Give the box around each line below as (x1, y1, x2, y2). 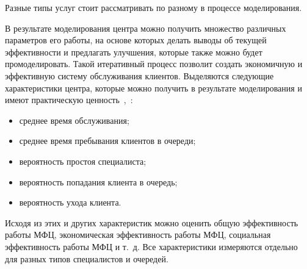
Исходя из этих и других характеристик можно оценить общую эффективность (5, 216, 298, 229)
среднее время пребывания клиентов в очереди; (19, 134, 196, 147)
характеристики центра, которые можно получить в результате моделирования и (5, 81, 302, 94)
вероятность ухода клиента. (19, 196, 121, 209)
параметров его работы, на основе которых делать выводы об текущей (5, 34, 267, 46)
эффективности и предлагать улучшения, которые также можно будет (5, 45, 262, 58)
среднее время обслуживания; (19, 113, 129, 126)
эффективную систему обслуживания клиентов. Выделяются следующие (5, 69, 274, 82)
